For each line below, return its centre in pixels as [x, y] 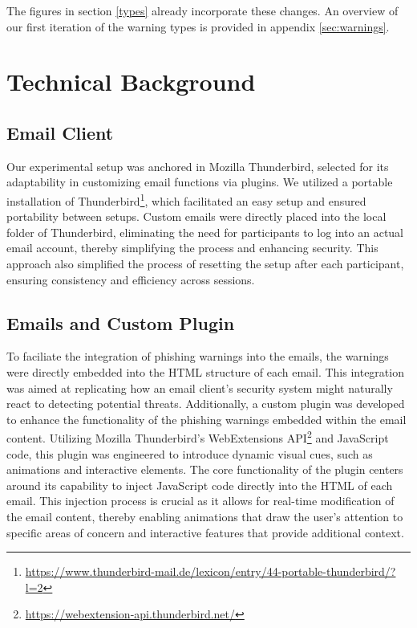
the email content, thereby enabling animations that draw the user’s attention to [205, 516]
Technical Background [131, 82]
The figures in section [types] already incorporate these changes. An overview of [202, 10]
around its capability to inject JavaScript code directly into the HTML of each [200, 485]
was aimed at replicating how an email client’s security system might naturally [200, 387]
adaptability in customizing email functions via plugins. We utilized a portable [200, 182]
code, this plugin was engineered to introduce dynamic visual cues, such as [190, 453]
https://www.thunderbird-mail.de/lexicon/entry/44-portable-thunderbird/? [211, 571]
